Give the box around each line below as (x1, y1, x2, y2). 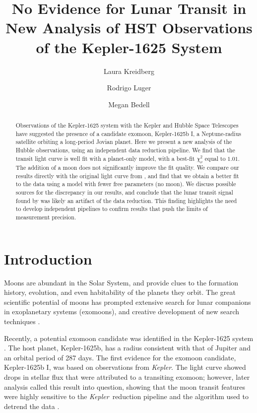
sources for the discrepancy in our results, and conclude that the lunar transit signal (15, 188, 233, 197)
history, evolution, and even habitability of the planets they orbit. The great (4, 287, 236, 297)
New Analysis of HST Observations (5, 17, 253, 38)
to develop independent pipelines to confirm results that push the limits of (15, 205, 208, 213)
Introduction (4, 248, 92, 269)
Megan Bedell (108, 99, 150, 109)
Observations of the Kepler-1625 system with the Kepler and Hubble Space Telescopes (15, 121, 239, 130)
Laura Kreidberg (104, 66, 154, 76)
